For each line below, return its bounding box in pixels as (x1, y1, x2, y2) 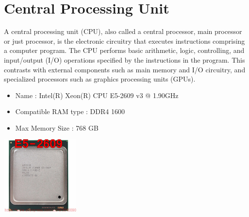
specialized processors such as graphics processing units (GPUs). (4, 74, 196, 84)
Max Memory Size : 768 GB (15, 122, 99, 133)
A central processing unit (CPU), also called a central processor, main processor (4, 26, 242, 36)
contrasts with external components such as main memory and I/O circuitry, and (4, 64, 246, 74)
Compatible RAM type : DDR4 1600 (15, 106, 125, 117)
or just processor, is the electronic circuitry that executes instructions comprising (4, 35, 245, 46)
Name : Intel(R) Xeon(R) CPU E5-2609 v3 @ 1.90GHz (15, 90, 179, 100)
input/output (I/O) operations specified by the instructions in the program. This (4, 54, 245, 65)
